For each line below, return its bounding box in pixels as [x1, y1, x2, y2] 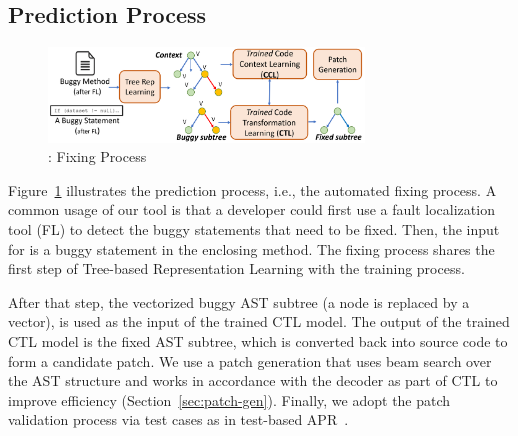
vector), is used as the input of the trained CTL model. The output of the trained [8, 311, 510, 332]
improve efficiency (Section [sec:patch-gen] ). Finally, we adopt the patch [8, 389, 451, 410]
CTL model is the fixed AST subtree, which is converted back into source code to [8, 330, 508, 351]
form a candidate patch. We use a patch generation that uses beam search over [8, 350, 492, 371]
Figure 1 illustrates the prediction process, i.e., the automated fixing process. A [8, 179, 497, 200]
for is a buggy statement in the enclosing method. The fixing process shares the [8, 238, 495, 259]
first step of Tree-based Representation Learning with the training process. [8, 258, 465, 279]
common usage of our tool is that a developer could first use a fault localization [8, 199, 495, 220]
